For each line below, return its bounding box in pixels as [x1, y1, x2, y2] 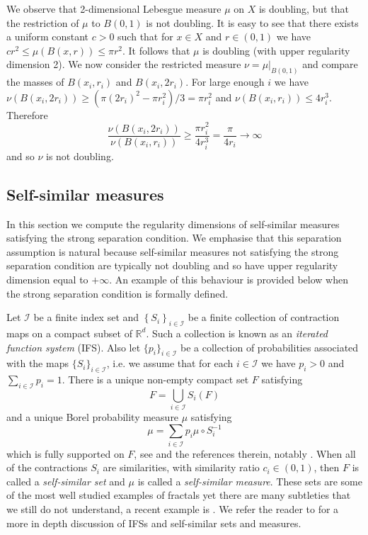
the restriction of [6, 15, 79, 30]
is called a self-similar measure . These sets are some [137, 473, 362, 488]
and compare [302, 57, 358, 72]
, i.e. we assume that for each [106, 356, 234, 371]
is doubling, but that [258, 1, 349, 16]
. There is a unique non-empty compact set [62, 372, 249, 387]
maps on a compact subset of [6, 325, 132, 340]
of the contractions [6, 460, 88, 475]
